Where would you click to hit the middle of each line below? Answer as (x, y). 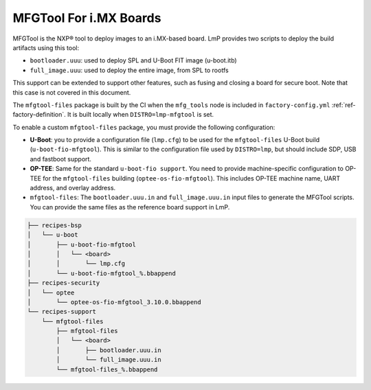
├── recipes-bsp (55, 225)
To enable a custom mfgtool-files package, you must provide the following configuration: (144, 127)
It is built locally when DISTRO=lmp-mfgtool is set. (140, 115)
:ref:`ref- (344, 105)
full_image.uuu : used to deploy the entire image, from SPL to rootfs (130, 70)
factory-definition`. (40, 115)
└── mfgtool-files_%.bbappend (107, 369)
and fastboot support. (61, 159)
